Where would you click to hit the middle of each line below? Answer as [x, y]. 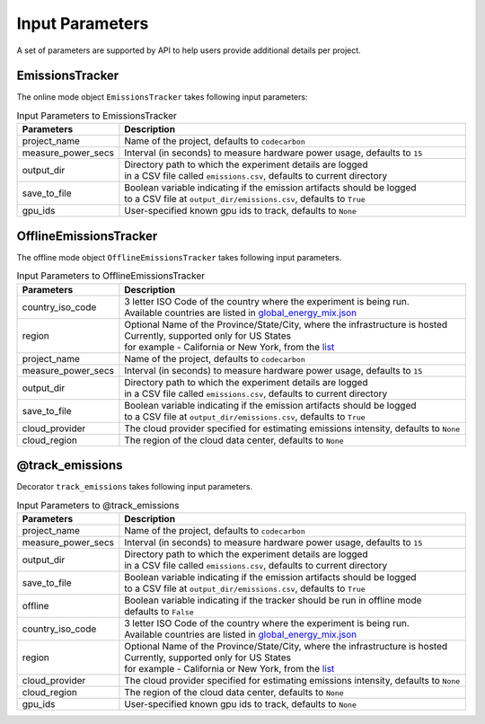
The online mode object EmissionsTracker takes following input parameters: [162, 97]
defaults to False [159, 611]
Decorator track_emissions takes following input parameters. [135, 487]
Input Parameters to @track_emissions [98, 505]
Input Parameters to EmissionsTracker [97, 116]
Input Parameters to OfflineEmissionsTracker [111, 276]
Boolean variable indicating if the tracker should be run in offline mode [273, 600]
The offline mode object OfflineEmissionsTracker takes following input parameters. [179, 257]
